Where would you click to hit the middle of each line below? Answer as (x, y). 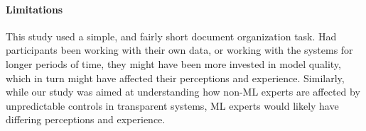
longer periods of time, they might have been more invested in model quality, (173, 63)
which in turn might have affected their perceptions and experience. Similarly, (175, 78)
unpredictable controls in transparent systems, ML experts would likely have (172, 105)
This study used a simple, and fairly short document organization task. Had (171, 36)
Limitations (34, 9)
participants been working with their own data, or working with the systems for (179, 50)
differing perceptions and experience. (86, 119)
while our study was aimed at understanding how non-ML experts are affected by (183, 92)
